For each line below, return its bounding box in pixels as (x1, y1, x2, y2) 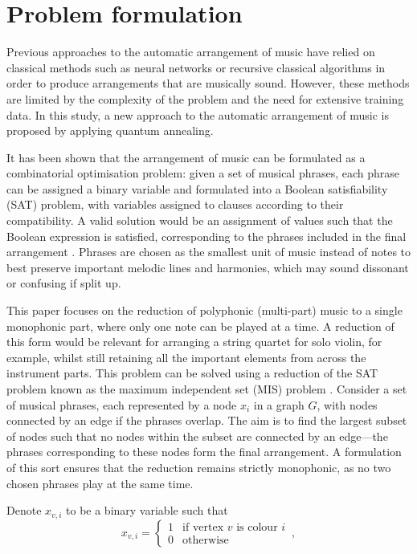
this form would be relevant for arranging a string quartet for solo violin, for (6, 333, 382, 350)
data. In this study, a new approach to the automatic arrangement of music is (6, 106, 390, 123)
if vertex (182, 522, 224, 534)
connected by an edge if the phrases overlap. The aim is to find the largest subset (6, 412, 407, 429)
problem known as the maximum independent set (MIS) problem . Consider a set (6, 381, 407, 397)
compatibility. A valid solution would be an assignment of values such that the (6, 212, 393, 229)
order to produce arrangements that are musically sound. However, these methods (6, 75, 410, 92)
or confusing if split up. (6, 275, 121, 291)
